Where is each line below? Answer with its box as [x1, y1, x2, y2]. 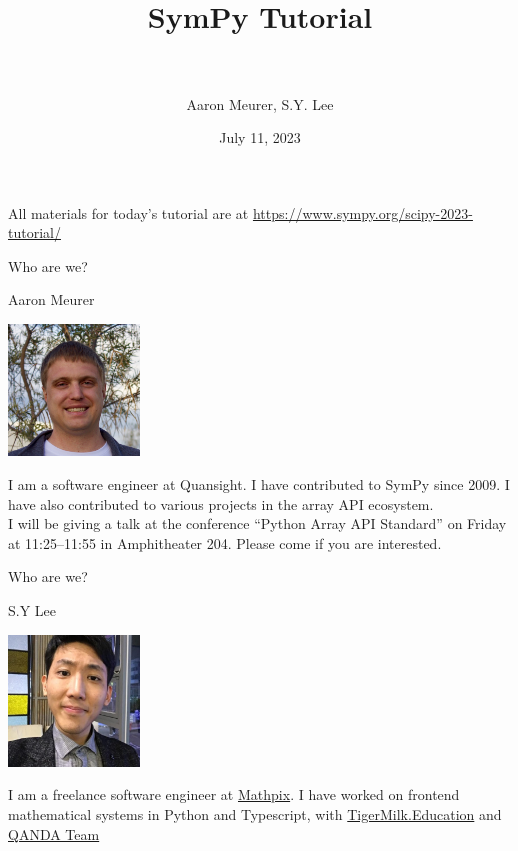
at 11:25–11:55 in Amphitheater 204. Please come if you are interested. [8, 532, 442, 553]
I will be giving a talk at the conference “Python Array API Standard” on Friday [8, 513, 507, 534]
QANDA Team [8, 823, 100, 844]
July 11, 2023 [219, 127, 301, 148]
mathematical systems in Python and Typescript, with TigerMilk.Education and [8, 803, 502, 824]
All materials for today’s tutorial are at [8, 202, 249, 223]
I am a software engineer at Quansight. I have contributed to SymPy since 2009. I [8, 473, 510, 494]
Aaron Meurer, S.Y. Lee [186, 93, 334, 114]
